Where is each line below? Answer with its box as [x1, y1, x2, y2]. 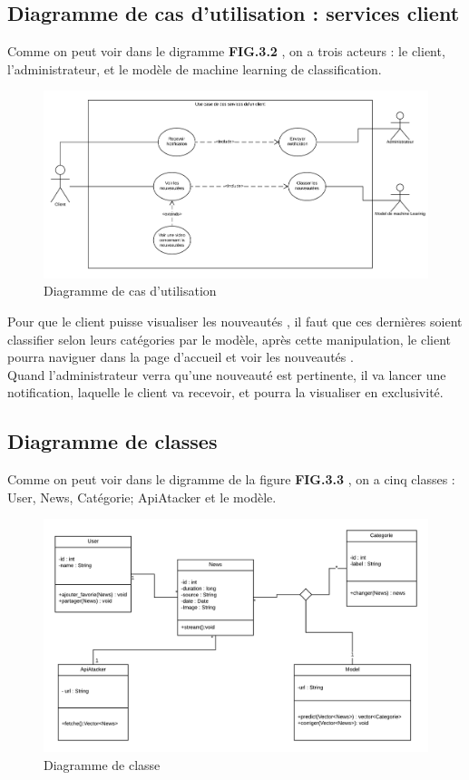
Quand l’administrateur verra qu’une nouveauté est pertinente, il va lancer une [7, 365, 446, 384]
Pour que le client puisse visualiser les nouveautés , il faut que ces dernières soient [7, 311, 463, 330]
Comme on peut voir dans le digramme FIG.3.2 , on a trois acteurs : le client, [7, 42, 445, 61]
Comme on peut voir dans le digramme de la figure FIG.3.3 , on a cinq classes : [7, 470, 455, 489]
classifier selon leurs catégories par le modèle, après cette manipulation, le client [7, 329, 452, 348]
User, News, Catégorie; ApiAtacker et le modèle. [7, 487, 277, 506]
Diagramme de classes [7, 427, 218, 455]
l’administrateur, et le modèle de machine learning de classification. [7, 59, 382, 78]
